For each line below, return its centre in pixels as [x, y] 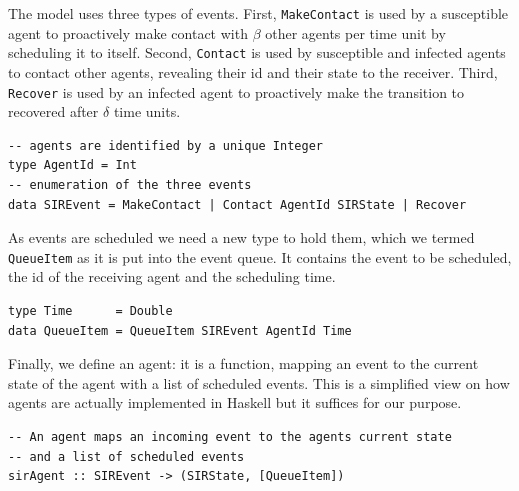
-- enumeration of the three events [130, 184]
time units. [147, 111]
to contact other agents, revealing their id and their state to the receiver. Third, [253, 71]
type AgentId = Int [72, 165]
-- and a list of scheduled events [126, 456]
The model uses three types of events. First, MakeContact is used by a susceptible [258, 13]
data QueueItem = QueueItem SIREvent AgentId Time [180, 330]
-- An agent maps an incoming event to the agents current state [230, 436]
